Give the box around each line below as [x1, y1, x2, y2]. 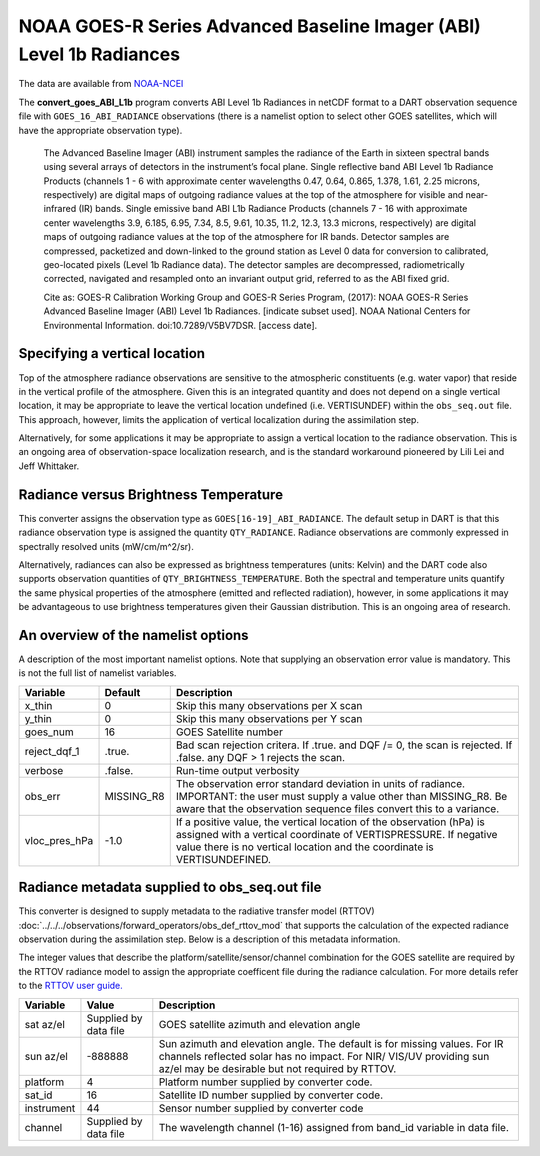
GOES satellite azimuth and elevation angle [158, 1017, 361, 1031]
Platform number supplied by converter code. [158, 1075, 373, 1089]
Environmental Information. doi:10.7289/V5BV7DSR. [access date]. [43, 319, 318, 331]
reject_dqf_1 [24, 744, 80, 758]
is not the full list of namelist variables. [18, 667, 177, 679]
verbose [24, 763, 64, 777]
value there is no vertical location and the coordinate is [175, 840, 434, 854]
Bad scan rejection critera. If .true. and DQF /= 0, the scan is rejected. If [175, 738, 513, 752]
